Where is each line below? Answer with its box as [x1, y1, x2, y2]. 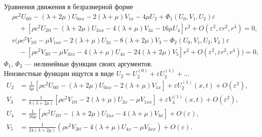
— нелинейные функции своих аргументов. [25, 58, 153, 68]
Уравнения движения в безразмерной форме [4, 1, 133, 11]
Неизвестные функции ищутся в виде [4, 68, 114, 78]
